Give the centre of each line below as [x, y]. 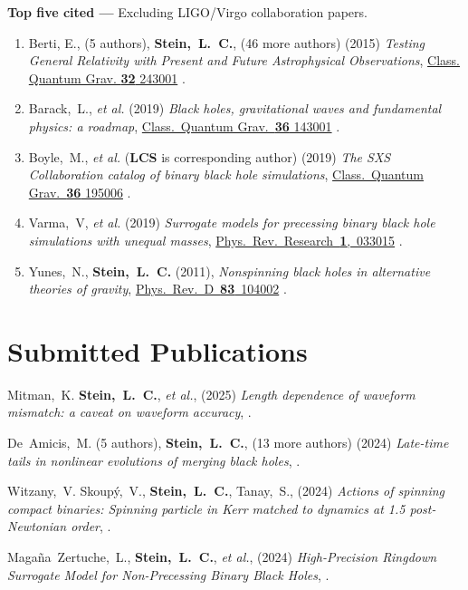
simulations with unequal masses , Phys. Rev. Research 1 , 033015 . [215, 240]
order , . [91, 526]
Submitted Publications [158, 350]
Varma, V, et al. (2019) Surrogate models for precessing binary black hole [232, 222]
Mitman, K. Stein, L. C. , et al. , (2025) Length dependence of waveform [211, 394]
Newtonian [37, 526]
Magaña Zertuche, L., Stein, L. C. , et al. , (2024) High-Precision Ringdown [222, 556]
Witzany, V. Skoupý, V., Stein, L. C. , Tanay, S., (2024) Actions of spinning [226, 491]
